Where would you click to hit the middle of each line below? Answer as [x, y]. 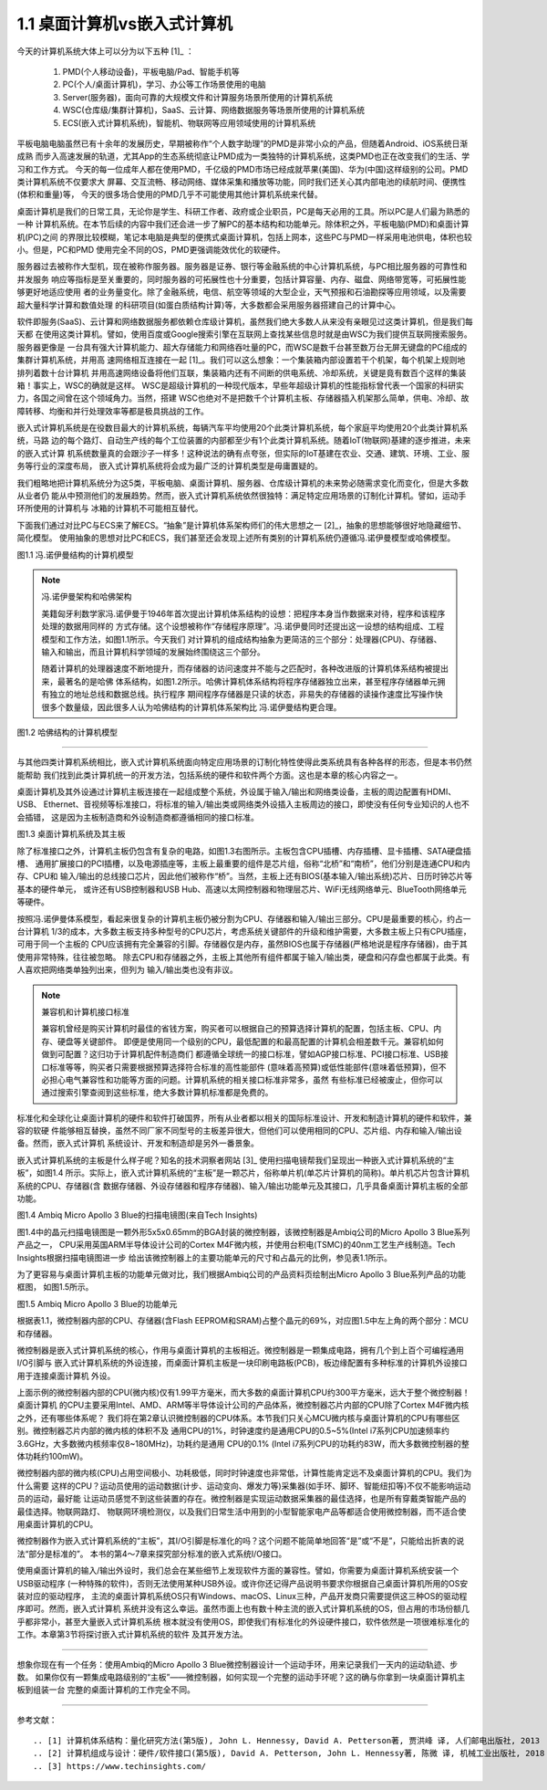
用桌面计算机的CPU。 [57, 1524]
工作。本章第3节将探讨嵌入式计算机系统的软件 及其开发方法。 [132, 1635]
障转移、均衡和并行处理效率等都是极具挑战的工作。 [113, 411]
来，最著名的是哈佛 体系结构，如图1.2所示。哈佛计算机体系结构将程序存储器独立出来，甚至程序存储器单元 [239, 681]
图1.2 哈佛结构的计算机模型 [67, 732]
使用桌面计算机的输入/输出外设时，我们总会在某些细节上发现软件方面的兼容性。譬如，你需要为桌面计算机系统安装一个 [238, 1571]
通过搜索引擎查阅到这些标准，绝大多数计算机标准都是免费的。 [157, 1093]
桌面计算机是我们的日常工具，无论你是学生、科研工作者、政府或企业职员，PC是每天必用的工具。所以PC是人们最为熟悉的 [243, 211]
